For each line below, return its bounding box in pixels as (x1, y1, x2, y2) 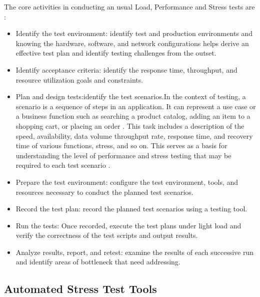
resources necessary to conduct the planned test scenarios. (15, 186, 193, 197)
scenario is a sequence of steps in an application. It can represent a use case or (15, 101, 256, 111)
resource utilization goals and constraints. (15, 74, 143, 85)
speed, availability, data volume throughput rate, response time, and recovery (15, 130, 253, 141)
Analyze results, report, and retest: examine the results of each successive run (15, 246, 254, 257)
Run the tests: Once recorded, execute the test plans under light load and (15, 220, 241, 230)
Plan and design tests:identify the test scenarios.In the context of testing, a (15, 91, 246, 102)
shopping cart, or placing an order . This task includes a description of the (15, 120, 244, 131)
